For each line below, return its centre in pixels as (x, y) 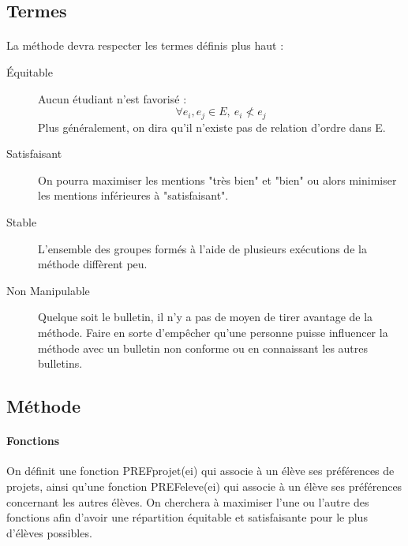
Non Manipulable (48, 290)
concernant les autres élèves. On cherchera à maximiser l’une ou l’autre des (188, 501)
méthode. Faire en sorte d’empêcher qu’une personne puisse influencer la (213, 332)
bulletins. (60, 363)
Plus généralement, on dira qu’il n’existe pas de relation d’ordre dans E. (212, 127)
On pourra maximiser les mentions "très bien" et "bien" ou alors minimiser (217, 180)
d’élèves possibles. (49, 532)
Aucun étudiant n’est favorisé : (112, 98)
